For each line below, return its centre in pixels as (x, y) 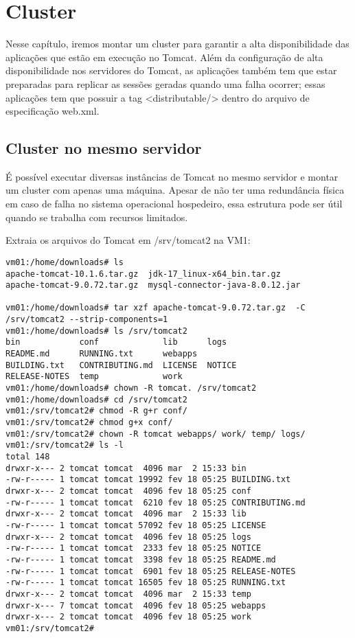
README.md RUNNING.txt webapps (102, 354)
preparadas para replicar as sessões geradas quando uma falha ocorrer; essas (165, 83)
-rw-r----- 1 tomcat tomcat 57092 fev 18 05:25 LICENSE (136, 525)
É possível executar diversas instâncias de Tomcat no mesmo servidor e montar (172, 176)
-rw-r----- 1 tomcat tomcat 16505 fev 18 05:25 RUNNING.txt (146, 583)
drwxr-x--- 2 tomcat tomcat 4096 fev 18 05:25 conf (128, 491)
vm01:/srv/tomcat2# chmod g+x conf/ (89, 423)
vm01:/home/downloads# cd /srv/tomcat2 (96, 399)
